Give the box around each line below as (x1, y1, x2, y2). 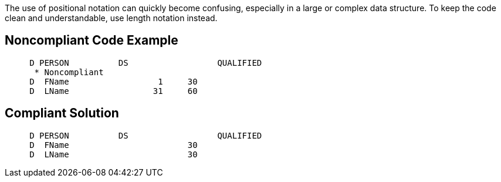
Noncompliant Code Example (5, 33, 178, 48)
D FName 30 (29, 140, 198, 150)
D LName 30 (29, 149, 198, 159)
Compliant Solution (5, 106, 119, 121)
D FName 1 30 (29, 76, 198, 86)
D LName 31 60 (29, 86, 198, 96)
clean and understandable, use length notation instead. (5, 13, 218, 23)
